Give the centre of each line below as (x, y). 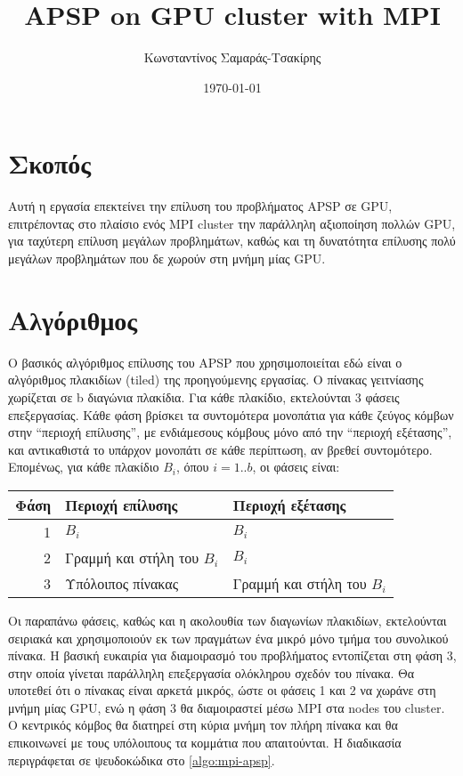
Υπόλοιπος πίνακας (122, 583)
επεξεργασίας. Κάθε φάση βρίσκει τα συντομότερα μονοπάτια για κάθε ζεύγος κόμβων (231, 414)
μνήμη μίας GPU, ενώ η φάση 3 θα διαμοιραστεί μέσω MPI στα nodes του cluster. (227, 707)
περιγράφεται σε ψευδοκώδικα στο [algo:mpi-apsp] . (142, 760)
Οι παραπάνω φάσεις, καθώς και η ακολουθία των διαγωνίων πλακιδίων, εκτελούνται (227, 620)
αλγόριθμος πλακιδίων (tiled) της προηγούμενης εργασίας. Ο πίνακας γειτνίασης (216, 380)
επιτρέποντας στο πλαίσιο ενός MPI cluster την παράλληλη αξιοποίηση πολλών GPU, (232, 223)
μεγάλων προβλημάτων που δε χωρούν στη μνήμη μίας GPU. (167, 259)
